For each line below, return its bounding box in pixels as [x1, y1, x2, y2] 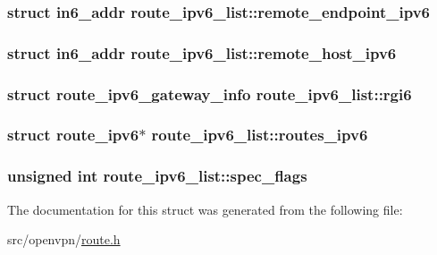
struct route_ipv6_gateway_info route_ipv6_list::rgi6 [7, 82, 412, 105]
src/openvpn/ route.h [7, 230, 121, 249]
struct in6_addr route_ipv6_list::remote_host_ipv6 [7, 41, 397, 64]
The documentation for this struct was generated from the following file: [7, 200, 403, 218]
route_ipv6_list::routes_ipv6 [151, 123, 368, 146]
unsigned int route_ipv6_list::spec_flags [7, 165, 307, 187]
